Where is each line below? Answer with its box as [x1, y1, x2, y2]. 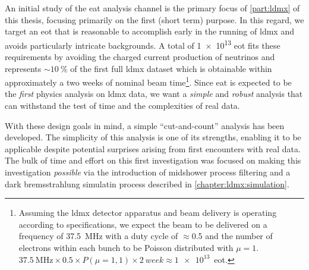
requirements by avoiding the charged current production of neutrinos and [5, 51, 275, 63]
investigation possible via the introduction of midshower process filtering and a [5, 166, 291, 178]
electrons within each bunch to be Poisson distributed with [18, 241, 234, 253]
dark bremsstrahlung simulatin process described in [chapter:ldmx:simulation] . [5, 177, 289, 190]
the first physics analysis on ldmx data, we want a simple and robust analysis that [5, 87, 303, 100]
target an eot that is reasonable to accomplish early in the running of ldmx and [5, 25, 294, 37]
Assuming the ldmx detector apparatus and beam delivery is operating [18, 206, 277, 219]
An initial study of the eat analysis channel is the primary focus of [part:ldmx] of [5, 2, 300, 14]
